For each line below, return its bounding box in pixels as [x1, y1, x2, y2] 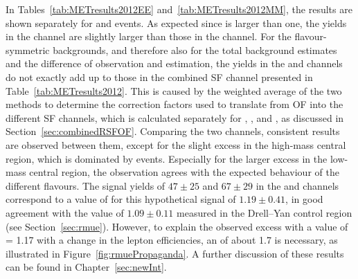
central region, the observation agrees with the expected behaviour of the [29, 165, 339, 179]
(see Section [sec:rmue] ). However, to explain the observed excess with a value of [6, 219, 348, 233]
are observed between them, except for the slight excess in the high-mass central [6, 137, 346, 152]
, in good [285, 192, 323, 206]
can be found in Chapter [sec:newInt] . [6, 260, 167, 274]
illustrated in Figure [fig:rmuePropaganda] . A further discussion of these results [6, 246, 344, 260]
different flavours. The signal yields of [6, 178, 165, 192]
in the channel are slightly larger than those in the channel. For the [6, 29, 292, 44]
